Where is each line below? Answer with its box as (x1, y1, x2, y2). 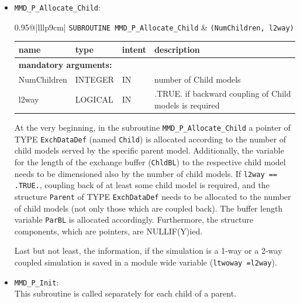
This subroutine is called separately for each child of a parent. (14, 287, 237, 299)
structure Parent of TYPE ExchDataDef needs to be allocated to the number (14, 190, 291, 202)
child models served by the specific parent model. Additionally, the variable (14, 144, 284, 156)
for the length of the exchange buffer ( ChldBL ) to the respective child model (14, 155, 286, 168)
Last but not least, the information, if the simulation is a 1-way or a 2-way (14, 244, 282, 257)
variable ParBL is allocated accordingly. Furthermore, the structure (14, 213, 254, 226)
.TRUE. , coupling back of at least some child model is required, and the (14, 179, 270, 191)
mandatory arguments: (18, 58, 112, 70)
